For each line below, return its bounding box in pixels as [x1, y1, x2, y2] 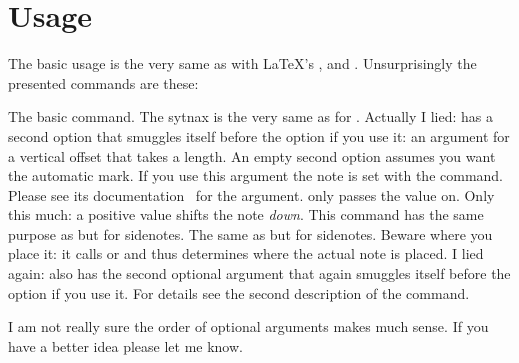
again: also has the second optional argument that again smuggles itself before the [8, 263, 511, 284]
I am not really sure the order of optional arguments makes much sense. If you [8, 316, 489, 337]
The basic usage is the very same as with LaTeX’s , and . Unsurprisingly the [8, 53, 477, 74]
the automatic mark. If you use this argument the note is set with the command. [8, 165, 504, 186]
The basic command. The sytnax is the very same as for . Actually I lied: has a [8, 106, 494, 127]
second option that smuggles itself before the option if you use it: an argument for [8, 125, 510, 146]
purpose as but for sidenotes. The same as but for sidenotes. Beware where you [8, 223, 493, 244]
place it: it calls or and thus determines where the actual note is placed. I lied [8, 243, 484, 264]
